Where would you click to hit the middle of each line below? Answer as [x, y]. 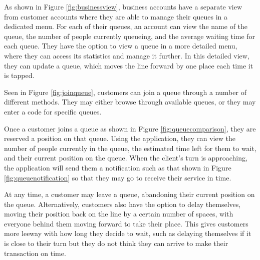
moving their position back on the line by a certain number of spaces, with [119, 214]
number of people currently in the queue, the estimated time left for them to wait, [130, 148]
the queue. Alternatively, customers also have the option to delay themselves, [122, 204]
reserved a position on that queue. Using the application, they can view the [120, 138]
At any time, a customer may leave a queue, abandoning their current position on [129, 194]
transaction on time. [35, 253]
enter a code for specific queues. [53, 111]
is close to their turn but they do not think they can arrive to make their [116, 243]
